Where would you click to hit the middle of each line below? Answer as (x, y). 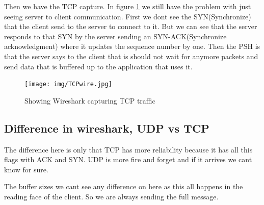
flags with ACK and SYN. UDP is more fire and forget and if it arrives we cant (128, 159)
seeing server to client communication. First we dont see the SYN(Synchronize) (128, 16)
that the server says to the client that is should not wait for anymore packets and (131, 56)
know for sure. (26, 169)
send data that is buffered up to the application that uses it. (98, 66)
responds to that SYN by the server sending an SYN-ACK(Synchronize (115, 36)
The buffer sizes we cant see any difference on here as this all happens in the (124, 186)
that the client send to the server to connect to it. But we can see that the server (131, 26)
